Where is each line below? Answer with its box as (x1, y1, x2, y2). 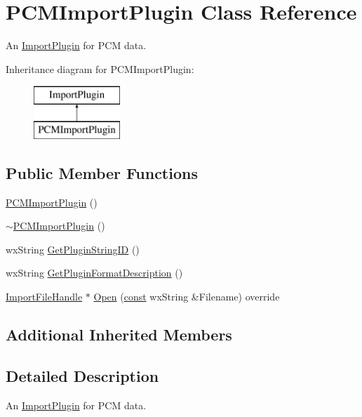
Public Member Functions (6, 161, 198, 183)
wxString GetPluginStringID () (6, 241, 140, 256)
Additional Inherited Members (6, 324, 232, 345)
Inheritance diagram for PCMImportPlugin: (6, 61, 194, 76)
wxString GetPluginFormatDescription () (6, 265, 183, 280)
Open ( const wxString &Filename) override (93, 289, 280, 304)
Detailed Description (6, 364, 159, 386)
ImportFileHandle (6, 289, 83, 304)
